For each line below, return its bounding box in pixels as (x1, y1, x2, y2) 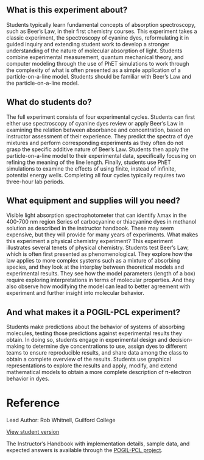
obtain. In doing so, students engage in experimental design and (6, 336, 167, 344)
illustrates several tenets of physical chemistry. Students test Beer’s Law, (6, 244, 189, 252)
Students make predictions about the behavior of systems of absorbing (6, 323, 185, 331)
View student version (6, 428, 60, 436)
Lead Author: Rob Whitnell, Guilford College (6, 417, 116, 424)
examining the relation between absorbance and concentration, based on (6, 126, 191, 133)
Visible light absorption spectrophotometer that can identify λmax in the (6, 211, 187, 219)
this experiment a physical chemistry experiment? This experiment (6, 238, 174, 245)
